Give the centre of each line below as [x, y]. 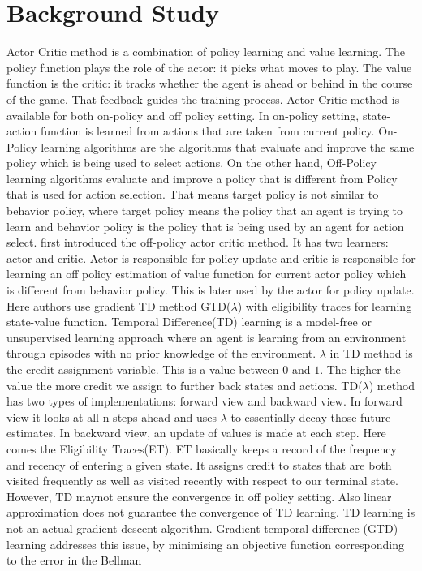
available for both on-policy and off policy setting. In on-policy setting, [183, 115]
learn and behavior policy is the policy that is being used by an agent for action [205, 226]
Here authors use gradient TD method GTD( [119, 305]
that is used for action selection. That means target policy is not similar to [193, 194]
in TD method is [371, 353]
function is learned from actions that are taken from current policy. [207, 131]
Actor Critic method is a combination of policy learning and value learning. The [206, 52]
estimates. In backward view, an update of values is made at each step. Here [196, 433]
